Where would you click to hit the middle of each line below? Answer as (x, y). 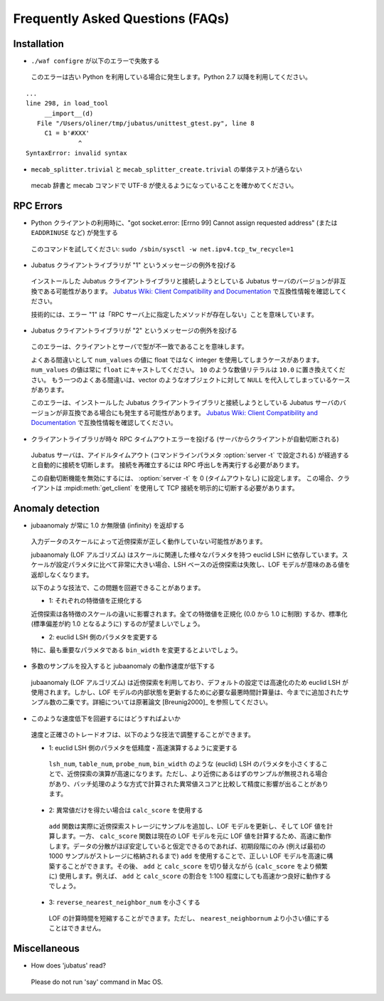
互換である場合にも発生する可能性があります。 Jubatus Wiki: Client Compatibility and (193, 412)
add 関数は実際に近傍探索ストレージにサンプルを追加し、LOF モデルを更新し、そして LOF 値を (188, 826)
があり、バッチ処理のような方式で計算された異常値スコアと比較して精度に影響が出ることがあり (188, 784)
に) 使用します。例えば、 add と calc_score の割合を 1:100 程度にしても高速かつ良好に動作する (190, 876)
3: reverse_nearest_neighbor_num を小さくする (124, 902)
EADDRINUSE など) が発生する (75, 233)
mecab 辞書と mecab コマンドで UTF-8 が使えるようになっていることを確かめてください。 (164, 185)
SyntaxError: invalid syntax (76, 153)
